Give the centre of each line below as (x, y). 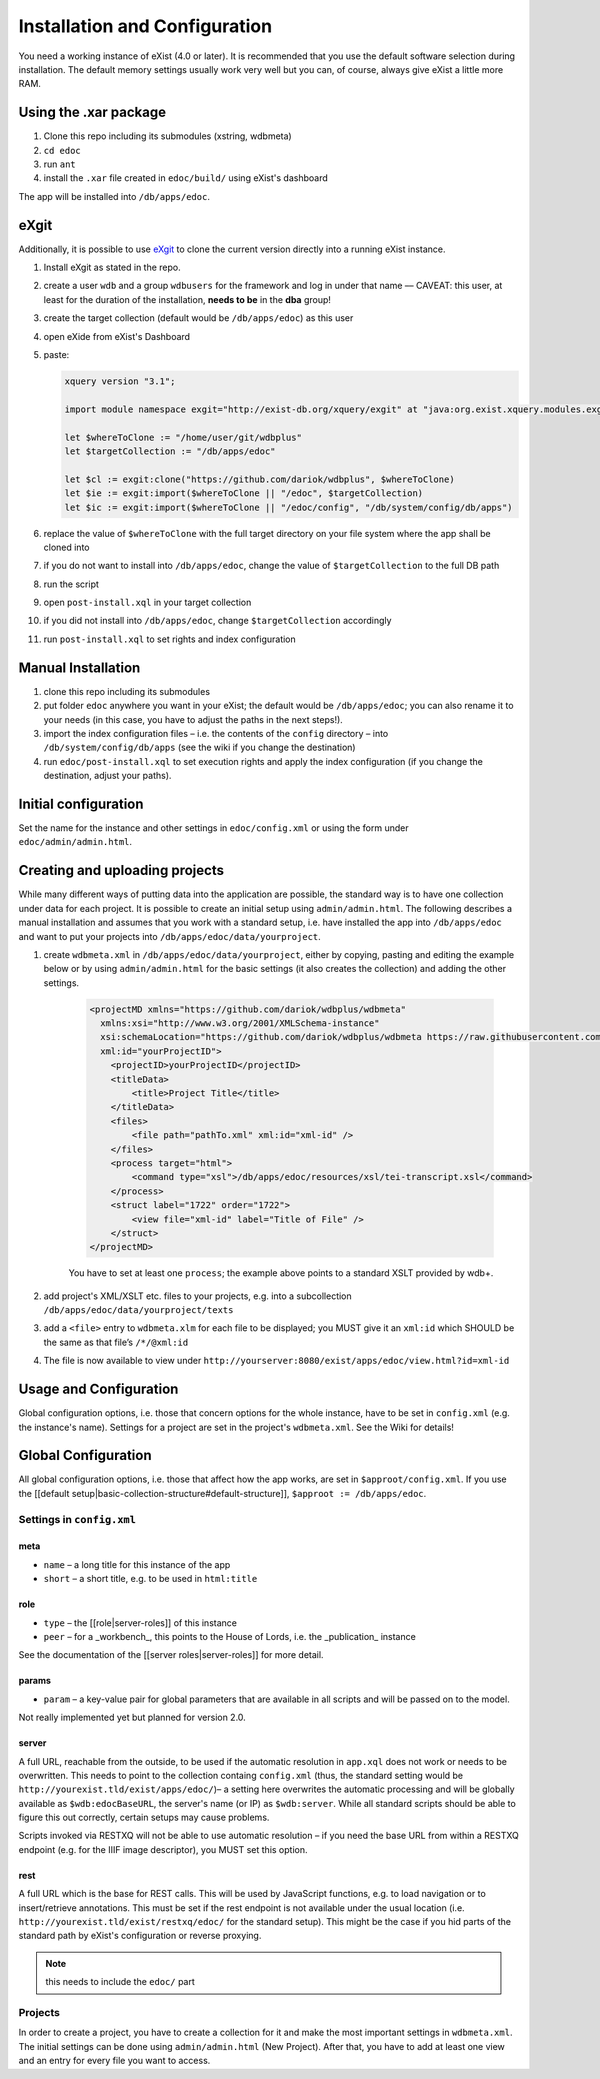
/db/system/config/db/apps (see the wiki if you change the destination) (199, 747)
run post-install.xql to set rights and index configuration (170, 639)
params (35, 1681)
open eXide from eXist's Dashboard (116, 336)
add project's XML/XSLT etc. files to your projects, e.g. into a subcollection (197, 1296)
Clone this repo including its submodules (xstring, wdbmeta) (167, 136)
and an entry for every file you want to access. (114, 2061)
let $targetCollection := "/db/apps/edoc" (170, 451)
